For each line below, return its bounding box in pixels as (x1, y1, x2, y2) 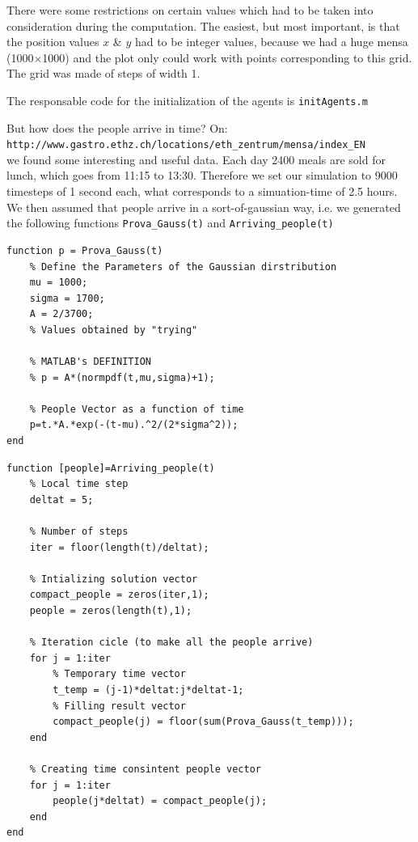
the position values (6, 33, 99, 50)
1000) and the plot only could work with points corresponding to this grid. (42, 49, 412, 66)
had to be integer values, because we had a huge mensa (134, 33, 408, 50)
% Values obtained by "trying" (29, 324, 198, 336)
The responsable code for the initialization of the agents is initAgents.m (6, 91, 368, 108)
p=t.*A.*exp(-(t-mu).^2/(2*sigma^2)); (29, 419, 239, 431)
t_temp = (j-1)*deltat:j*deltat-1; (53, 683, 244, 696)
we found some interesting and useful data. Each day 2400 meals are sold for (6, 150, 386, 167)
